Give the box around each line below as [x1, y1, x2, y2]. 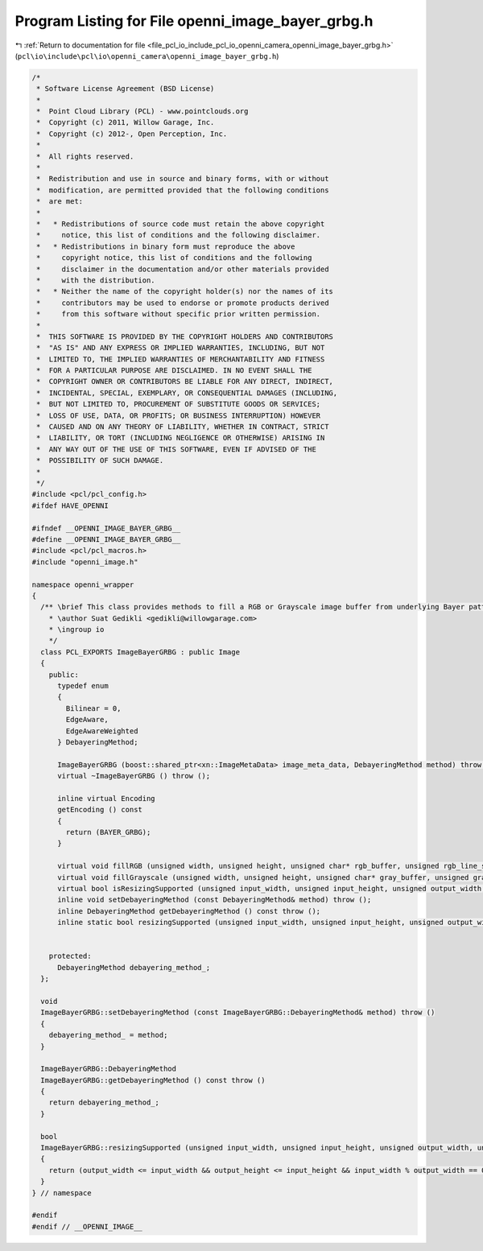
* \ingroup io [48, 625, 105, 634]
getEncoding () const [57, 805, 142, 815]
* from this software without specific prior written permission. [36, 310, 321, 319]
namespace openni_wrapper [31, 580, 134, 589]
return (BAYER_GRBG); [65, 828, 151, 837]
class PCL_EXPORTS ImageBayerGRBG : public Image [40, 647, 241, 656]
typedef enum [57, 681, 109, 691]
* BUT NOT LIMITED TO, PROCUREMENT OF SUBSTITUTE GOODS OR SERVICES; [36, 399, 321, 409]
